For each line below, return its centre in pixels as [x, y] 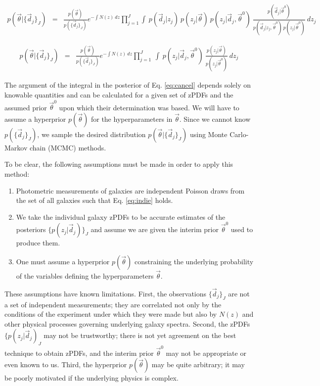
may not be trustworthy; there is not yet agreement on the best [140, 335]
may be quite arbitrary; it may [198, 364]
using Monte [208, 134]
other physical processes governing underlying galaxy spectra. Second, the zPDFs [127, 323]
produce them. [38, 243]
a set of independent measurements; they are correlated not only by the [113, 304]
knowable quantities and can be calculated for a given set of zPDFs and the [119, 94]
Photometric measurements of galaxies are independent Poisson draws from [130, 190]
